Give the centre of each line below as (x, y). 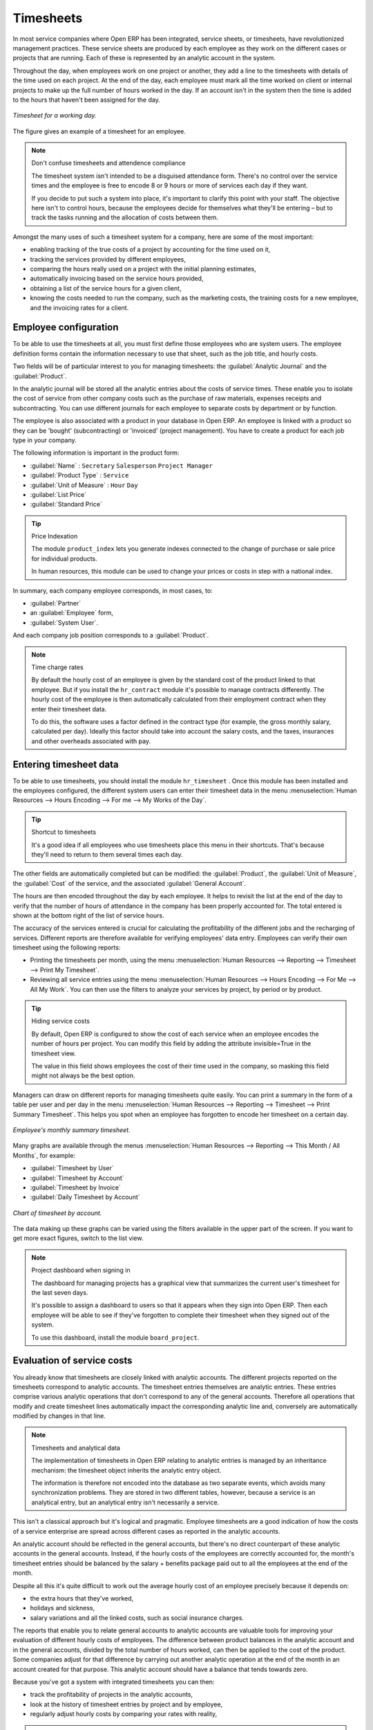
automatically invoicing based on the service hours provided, (117, 279)
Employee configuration (66, 328)
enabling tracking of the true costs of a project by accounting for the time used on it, (150, 250)
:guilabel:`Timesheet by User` (72, 1168)
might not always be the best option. (83, 1075)
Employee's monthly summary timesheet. (71, 1130)
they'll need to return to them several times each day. (107, 854)
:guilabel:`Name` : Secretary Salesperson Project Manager (122, 465)
